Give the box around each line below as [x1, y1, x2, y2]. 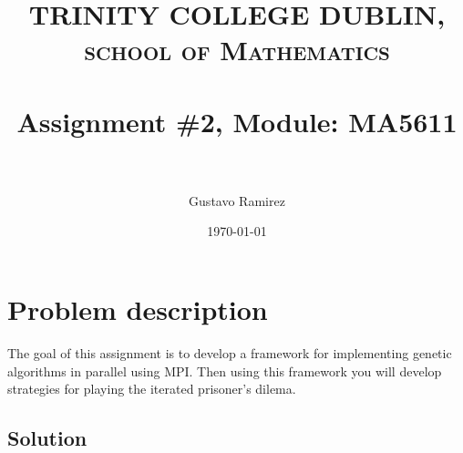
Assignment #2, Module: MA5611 [16, 102, 458, 139]
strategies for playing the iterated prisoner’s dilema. [7, 379, 296, 398]
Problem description [7, 291, 268, 328]
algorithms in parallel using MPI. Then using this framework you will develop [7, 361, 442, 380]
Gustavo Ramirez [189, 190, 285, 210]
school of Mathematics [84, 31, 390, 68]
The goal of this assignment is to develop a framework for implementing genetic [7, 344, 452, 362]
